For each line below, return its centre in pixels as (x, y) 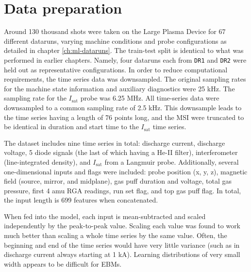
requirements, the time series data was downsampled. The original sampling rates (125, 79)
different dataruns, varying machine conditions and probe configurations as (115, 41)
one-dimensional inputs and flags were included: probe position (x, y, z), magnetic (126, 171)
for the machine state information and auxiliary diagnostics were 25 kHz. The (119, 88)
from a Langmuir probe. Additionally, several (172, 161)
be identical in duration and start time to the (71, 127)
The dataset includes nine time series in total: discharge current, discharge (115, 143)
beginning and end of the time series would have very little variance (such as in (122, 245)
